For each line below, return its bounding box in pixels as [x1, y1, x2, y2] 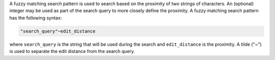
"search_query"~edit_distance [20, 28, 96, 34]
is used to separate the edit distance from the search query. [9, 48, 135, 54]
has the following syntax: [9, 15, 62, 21]
